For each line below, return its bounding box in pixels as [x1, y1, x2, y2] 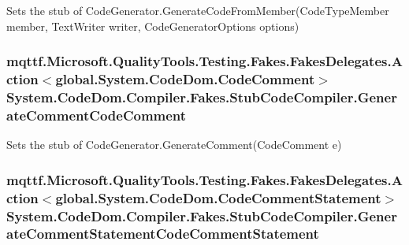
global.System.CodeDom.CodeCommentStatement [55, 187, 381, 207]
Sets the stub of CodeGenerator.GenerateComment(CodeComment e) [6, 136, 342, 153]
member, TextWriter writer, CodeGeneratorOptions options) [6, 17, 299, 34]
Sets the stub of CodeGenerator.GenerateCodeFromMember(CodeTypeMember [6, 2, 389, 18]
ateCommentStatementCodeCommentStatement [6, 224, 319, 243]
